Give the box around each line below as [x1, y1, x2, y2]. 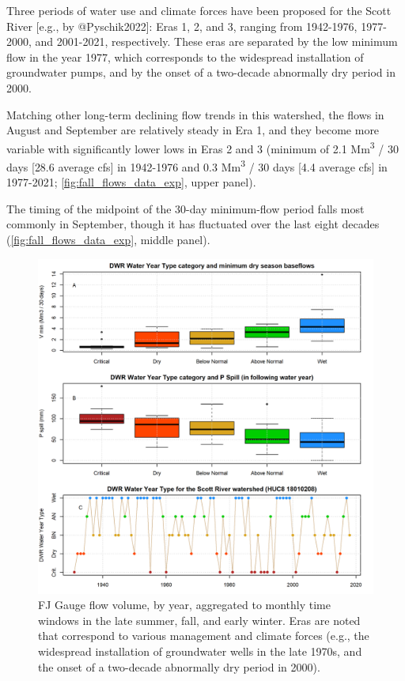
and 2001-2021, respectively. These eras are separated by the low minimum [35, 33, 398, 50]
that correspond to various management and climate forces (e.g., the [38, 627, 369, 644]
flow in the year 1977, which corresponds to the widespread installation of [6, 48, 364, 65]
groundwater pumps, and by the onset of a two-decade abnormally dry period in [6, 64, 396, 81]
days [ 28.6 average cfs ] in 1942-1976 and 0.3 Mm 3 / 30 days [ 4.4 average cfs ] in [6, 156, 388, 175]
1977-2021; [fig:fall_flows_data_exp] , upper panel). [6, 174, 256, 190]
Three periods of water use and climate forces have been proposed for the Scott [6, 2, 392, 18]
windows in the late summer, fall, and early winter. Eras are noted [38, 611, 361, 628]
